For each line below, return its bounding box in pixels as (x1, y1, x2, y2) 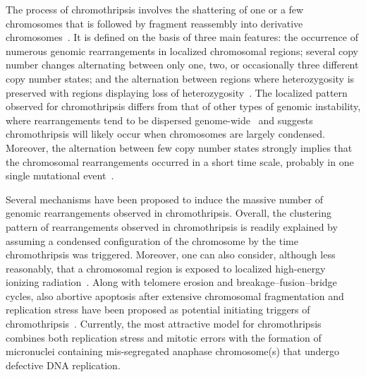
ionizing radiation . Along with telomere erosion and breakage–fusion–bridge (6, 275, 337, 289)
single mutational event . (6, 168, 114, 183)
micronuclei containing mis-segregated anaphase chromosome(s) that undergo (6, 344, 340, 359)
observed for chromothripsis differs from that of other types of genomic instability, (6, 99, 361, 114)
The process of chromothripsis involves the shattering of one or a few (6, 2, 304, 16)
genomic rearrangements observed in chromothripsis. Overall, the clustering (6, 205, 331, 220)
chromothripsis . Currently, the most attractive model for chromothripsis (6, 316, 322, 331)
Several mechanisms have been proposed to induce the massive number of (6, 191, 324, 206)
